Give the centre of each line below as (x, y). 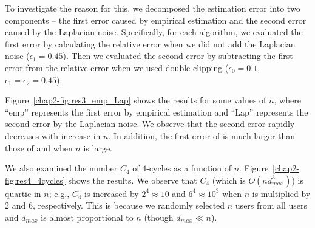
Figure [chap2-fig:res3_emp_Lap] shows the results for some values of (136, 100)
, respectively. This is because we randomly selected (129, 205)
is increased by (112, 193)
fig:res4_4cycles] (35, 180)
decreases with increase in (53, 135)
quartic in (23, 193)
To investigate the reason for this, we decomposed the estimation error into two (153, 8)
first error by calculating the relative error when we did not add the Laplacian (150, 43)
